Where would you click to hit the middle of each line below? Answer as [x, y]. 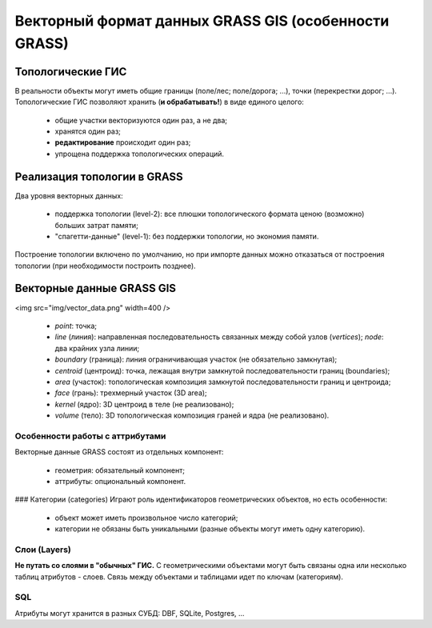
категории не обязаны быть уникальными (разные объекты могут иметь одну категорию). [210, 529]
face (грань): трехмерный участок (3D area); [131, 393]
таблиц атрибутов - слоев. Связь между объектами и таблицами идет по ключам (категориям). [179, 577]
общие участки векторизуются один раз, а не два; [141, 120]
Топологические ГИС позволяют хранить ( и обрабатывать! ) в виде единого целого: [159, 102]
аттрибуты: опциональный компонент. [120, 482]
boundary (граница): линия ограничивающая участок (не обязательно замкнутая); [196, 359]
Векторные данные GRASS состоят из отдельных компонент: [119, 452]
